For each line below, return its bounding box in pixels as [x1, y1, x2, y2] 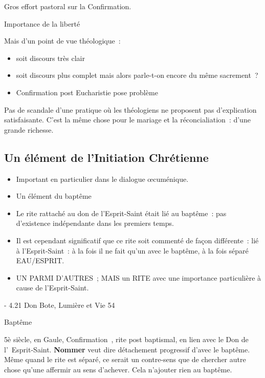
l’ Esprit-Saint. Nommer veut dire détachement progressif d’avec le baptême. [4, 344, 250, 354]
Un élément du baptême [16, 191, 92, 201]
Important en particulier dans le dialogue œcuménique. [16, 173, 189, 184]
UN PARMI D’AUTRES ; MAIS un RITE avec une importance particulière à [16, 272, 261, 283]
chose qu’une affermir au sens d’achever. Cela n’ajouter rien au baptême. [4, 364, 232, 374]
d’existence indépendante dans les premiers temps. [16, 218, 174, 228]
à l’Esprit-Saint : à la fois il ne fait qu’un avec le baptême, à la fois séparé [16, 245, 249, 256]
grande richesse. [4, 124, 54, 135]
